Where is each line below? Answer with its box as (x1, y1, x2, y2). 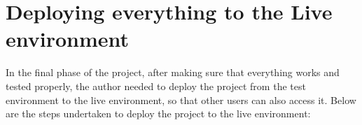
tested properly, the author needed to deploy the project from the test (6, 78, 306, 93)
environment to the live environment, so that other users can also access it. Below (6, 92, 356, 107)
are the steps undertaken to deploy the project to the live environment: (6, 106, 311, 121)
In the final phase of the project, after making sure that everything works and (6, 65, 340, 80)
